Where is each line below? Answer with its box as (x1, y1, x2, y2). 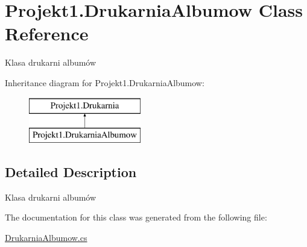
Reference (5, 21, 89, 46)
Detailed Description (5, 163, 137, 181)
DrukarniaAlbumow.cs (5, 231, 87, 244)
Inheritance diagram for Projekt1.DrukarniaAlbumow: (5, 76, 204, 89)
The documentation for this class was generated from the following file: (5, 211, 267, 224)
